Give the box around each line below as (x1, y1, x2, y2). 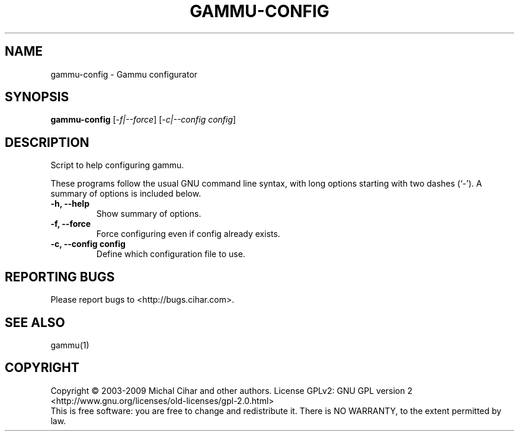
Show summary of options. (96, 209, 201, 219)
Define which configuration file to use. (96, 249, 245, 259)
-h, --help (50, 198, 89, 209)
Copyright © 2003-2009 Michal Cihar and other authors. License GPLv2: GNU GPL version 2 (50, 385, 412, 396)
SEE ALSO (5, 315, 65, 330)
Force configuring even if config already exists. (96, 229, 280, 239)
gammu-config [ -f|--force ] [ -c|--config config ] (50, 114, 236, 125)
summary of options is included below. (50, 188, 201, 199)
